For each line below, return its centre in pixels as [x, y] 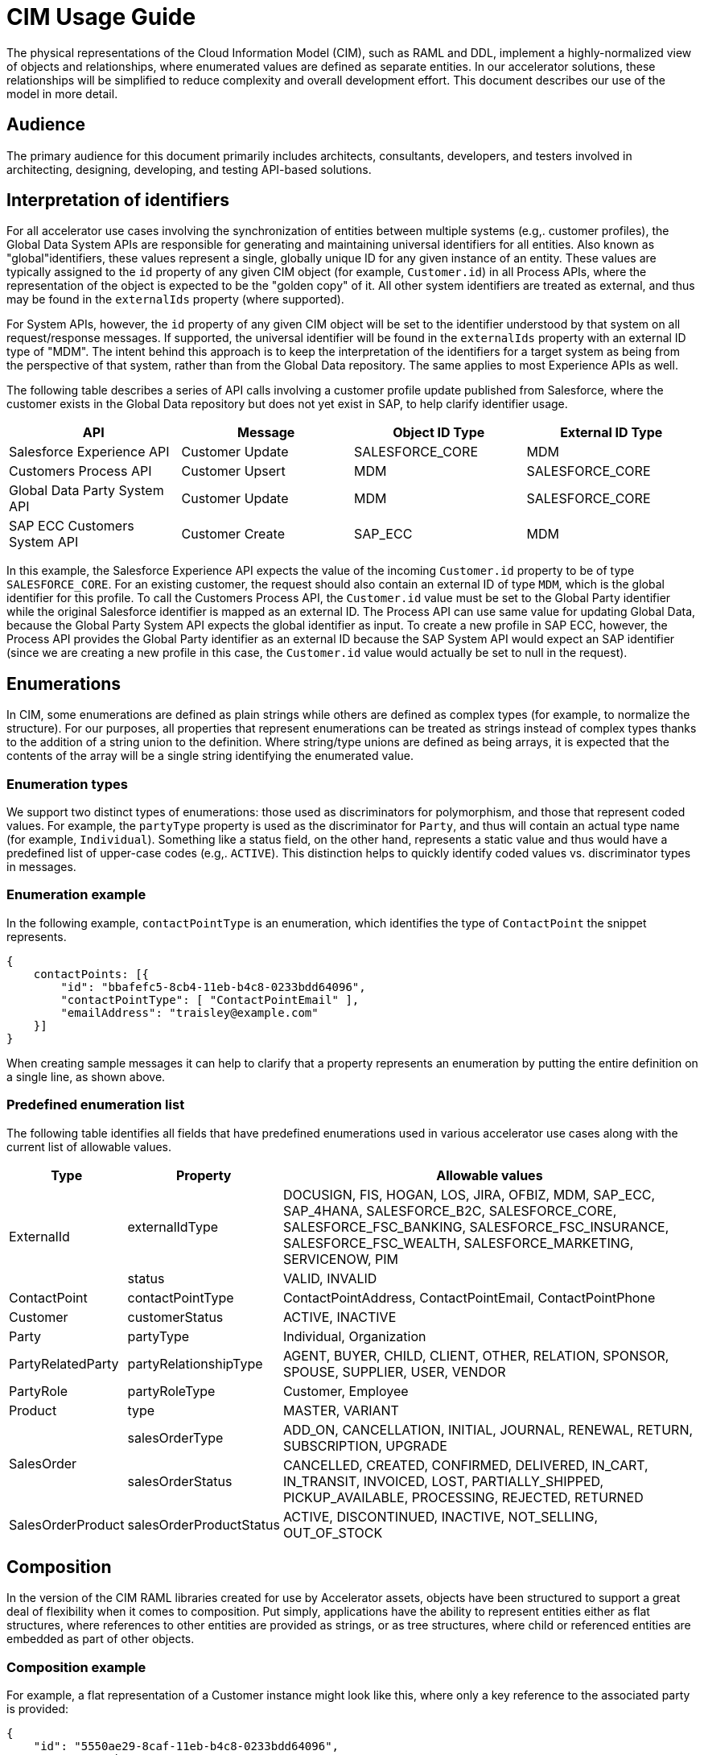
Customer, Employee [346, 1391]
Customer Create [233, 534]
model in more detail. [62, 93]
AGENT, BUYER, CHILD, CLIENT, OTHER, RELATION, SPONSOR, [476, 1355]
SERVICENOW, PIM [341, 1259]
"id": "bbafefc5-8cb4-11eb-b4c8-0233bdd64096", [213, 987]
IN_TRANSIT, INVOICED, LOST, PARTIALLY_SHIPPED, [443, 1481]
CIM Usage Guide [101, 17]
